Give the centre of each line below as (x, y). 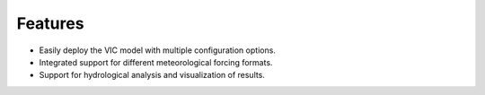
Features (50, 23)
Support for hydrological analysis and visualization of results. (152, 75)
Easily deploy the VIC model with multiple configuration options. (157, 50)
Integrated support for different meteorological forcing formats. (156, 62)
